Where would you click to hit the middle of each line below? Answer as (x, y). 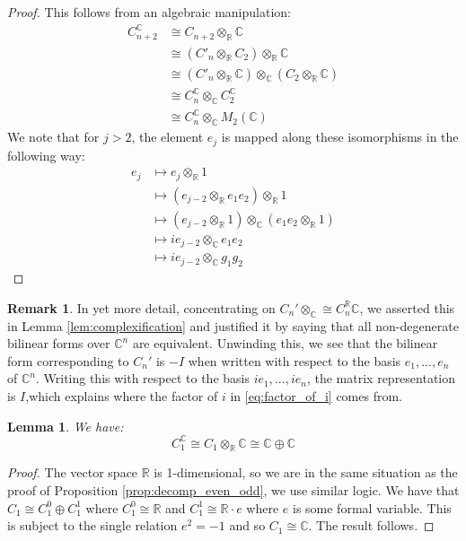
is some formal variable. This (372, 507)
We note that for (53, 137)
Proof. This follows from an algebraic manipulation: (149, 12)
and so (247, 525)
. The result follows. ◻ (371, 525)
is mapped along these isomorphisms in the (340, 137)
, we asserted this (407, 307)
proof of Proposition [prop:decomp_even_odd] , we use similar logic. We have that (233, 490)
